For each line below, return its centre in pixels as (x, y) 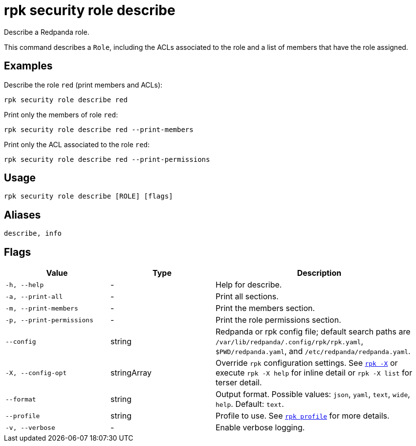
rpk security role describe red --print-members (99, 129)
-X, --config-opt (36, 373)
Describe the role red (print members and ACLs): (83, 85)
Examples (28, 66)
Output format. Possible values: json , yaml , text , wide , (313, 394)
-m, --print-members (42, 308)
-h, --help (25, 285)
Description (319, 273)
